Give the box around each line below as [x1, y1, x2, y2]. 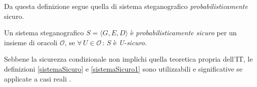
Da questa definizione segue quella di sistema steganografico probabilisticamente [4, 1, 248, 11]
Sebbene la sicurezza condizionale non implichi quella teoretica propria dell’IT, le [4, 54, 253, 64]
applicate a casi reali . [4, 73, 71, 84]
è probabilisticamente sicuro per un [130, 27, 237, 38]
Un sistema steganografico [4, 27, 84, 38]
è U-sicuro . [113, 37, 147, 47]
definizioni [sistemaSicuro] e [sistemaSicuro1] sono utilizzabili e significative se [4, 63, 242, 74]
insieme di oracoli [4, 37, 58, 47]
